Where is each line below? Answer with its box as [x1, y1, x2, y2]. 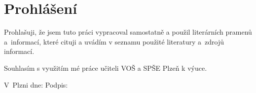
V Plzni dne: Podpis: [4, 79, 68, 90]
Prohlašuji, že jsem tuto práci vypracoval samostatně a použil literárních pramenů [4, 27, 252, 37]
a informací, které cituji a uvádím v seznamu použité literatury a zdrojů [4, 36, 224, 46]
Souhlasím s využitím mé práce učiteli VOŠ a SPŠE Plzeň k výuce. [4, 62, 207, 73]
